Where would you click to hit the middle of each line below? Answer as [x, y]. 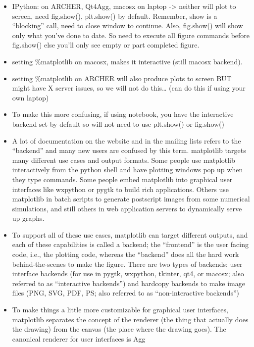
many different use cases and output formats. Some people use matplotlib [124, 160]
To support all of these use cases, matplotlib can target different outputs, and [130, 234]
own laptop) [30, 97]
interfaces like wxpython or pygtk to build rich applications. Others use [121, 189]
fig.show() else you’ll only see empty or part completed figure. [106, 45]
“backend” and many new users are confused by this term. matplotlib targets [129, 150]
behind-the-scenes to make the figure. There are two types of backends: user [127, 264]
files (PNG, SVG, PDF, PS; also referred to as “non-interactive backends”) [126, 293]
